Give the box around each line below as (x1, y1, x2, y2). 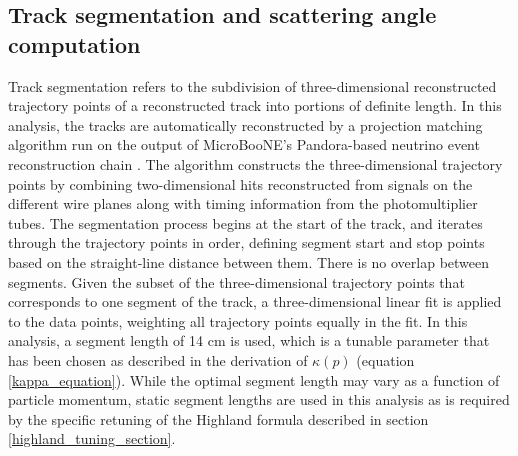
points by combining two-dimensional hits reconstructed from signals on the (8, 173, 473, 194)
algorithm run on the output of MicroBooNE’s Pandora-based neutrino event (8, 134, 480, 155)
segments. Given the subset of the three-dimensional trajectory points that (8, 271, 465, 292)
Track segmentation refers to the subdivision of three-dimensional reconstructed (8, 75, 497, 96)
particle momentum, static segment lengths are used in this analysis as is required (8, 389, 510, 410)
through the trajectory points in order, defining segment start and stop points (8, 232, 485, 253)
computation (8, 28, 141, 59)
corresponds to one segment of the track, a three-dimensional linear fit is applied (8, 291, 502, 312)
